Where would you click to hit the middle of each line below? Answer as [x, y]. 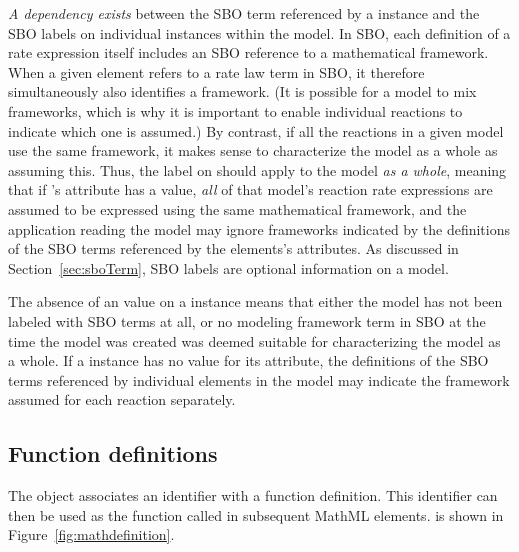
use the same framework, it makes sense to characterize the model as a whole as [253, 150]
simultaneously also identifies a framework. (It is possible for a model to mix [242, 91]
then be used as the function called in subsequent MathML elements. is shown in [256, 514]
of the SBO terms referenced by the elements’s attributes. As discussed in [233, 248]
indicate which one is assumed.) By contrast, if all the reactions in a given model [256, 130]
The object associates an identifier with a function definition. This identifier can [253, 495]
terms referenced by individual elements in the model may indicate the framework [259, 379]
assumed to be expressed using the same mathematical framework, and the [237, 208]
